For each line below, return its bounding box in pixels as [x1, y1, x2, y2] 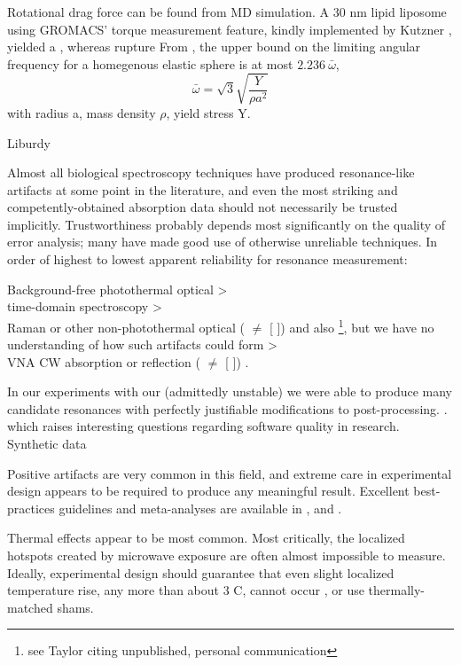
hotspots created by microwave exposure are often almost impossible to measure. [7, 546, 446, 565]
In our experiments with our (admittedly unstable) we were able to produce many [7, 382, 453, 401]
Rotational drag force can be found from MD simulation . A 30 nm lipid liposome [7, 3, 447, 20]
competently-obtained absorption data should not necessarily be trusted [7, 198, 398, 216]
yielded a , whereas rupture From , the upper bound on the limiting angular [7, 37, 421, 56]
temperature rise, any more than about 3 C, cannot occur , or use [7, 581, 364, 599]
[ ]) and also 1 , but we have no [269, 315, 434, 336]
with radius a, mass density [7, 103, 156, 121]
